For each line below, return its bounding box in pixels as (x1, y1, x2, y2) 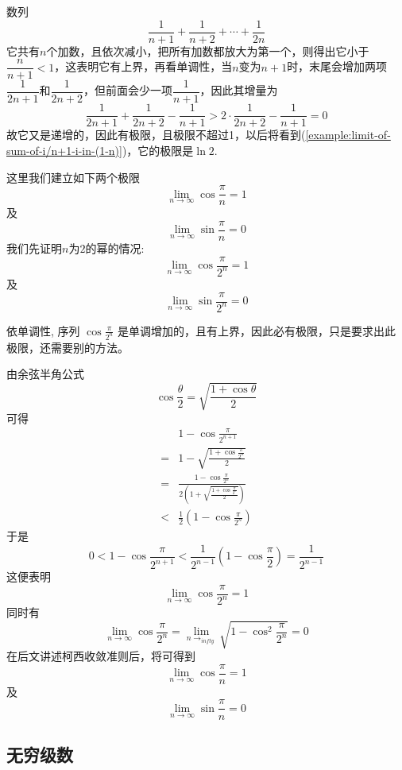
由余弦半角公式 (6, 366, 84, 382)
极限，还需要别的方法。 (6, 339, 129, 355)
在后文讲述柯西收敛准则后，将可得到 (6, 648, 195, 664)
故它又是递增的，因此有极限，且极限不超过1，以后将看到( (6, 126, 306, 143)
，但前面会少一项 (83, 82, 173, 99)
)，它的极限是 (122, 142, 194, 159)
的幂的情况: (85, 239, 145, 256)
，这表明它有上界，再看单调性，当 (54, 58, 233, 75)
